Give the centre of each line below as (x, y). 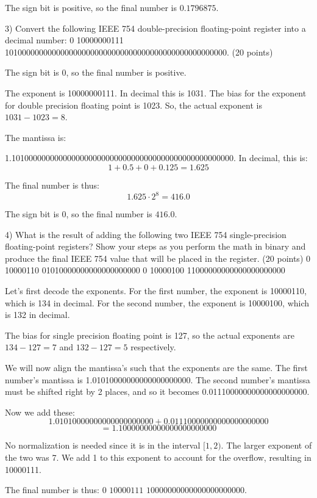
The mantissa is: (36, 137)
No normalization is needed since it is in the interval (103, 445)
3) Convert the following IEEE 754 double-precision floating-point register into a (155, 28)
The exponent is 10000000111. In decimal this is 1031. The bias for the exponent (156, 92)
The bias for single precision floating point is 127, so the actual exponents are (150, 335)
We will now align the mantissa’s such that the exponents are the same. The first (156, 367)
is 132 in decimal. (37, 315)
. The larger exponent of (266, 445)
